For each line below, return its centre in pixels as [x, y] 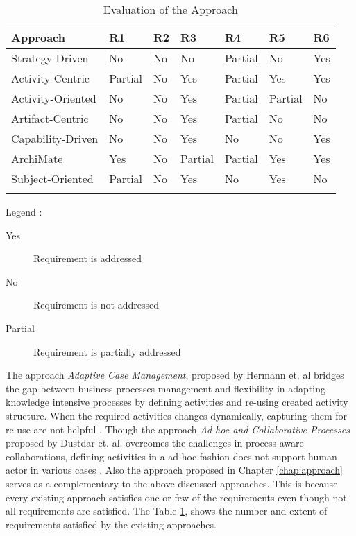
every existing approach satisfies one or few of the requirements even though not [176, 497]
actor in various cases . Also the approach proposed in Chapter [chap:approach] [174, 470]
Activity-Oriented [54, 98]
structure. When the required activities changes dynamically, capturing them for [177, 415]
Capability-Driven [55, 138]
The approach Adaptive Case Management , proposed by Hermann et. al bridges [175, 375]
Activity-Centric [50, 78]
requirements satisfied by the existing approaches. [111, 524]
